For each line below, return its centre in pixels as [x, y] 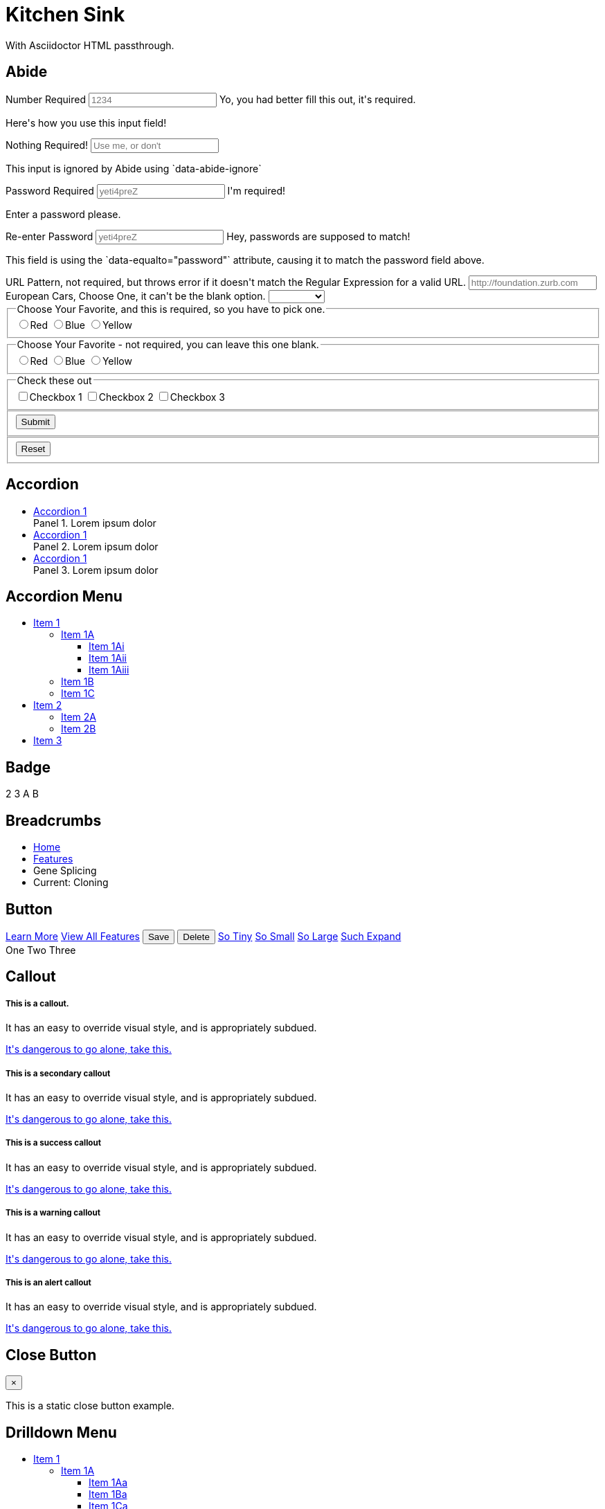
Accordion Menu [64, 597]
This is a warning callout [53, 1213]
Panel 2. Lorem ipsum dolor [96, 546]
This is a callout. [37, 1003]
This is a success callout [53, 1143]
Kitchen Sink [65, 15]
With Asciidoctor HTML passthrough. [90, 45]
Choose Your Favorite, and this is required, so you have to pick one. [171, 309]
